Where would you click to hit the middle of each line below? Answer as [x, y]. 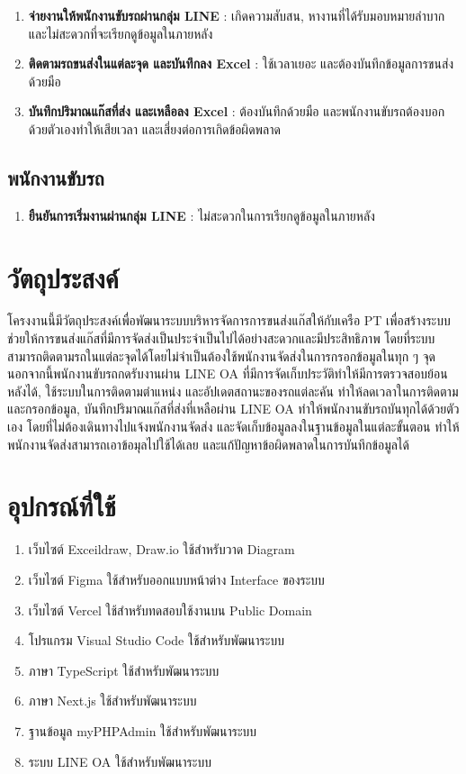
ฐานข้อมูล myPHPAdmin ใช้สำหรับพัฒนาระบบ [143, 730]
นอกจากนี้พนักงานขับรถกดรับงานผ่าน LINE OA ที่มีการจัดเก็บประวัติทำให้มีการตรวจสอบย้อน [228, 373]
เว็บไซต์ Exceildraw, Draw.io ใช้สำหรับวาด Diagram [161, 549]
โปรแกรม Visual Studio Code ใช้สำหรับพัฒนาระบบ [156, 640]
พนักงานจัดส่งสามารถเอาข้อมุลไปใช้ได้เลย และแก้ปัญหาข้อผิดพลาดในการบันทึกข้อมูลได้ [208, 444]
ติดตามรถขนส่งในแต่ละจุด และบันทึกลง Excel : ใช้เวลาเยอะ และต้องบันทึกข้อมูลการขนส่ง [241, 64]
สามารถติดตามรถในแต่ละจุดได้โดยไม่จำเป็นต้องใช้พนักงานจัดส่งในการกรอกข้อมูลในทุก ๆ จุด [222, 355]
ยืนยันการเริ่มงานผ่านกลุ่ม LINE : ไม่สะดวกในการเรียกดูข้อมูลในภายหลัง [202, 215]
